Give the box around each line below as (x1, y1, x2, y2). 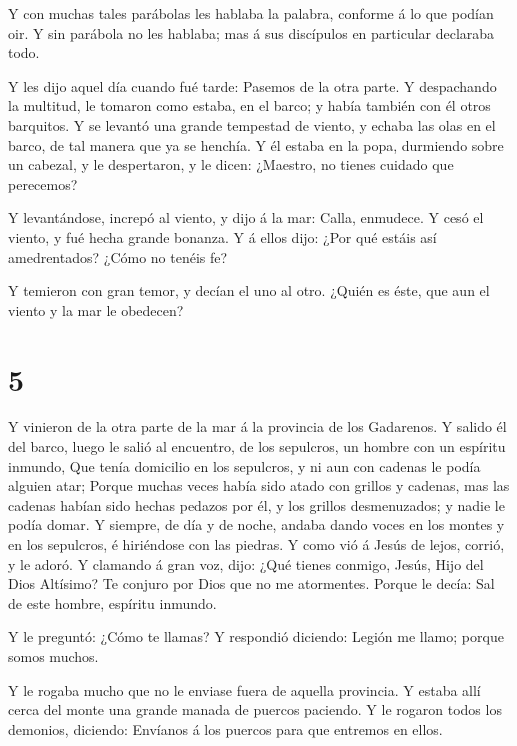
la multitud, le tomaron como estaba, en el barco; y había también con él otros (8, 95, 491, 116)
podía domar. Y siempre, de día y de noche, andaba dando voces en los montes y (8, 514, 505, 535)
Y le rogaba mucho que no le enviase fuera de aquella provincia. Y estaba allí (8, 679, 481, 700)
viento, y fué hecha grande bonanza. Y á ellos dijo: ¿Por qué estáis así (8, 226, 437, 247)
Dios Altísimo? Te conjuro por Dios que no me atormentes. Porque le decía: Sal (8, 573, 495, 594)
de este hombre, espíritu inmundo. (8, 592, 217, 613)
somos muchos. (8, 645, 99, 666)
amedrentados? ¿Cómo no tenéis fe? (8, 246, 228, 267)
